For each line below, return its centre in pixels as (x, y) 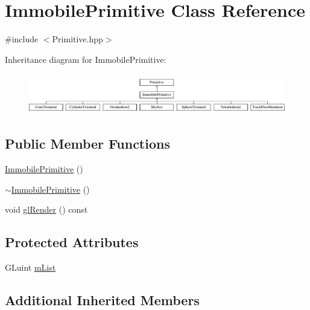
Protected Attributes (72, 242)
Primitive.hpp (77, 39)
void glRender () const (46, 209)
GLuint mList (30, 267)
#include (22, 39)
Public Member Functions (87, 144)
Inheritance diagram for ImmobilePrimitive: (86, 59)
